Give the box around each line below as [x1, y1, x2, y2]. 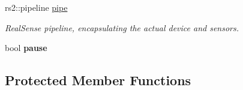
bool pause [5, 41, 47, 54]
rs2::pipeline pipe [5, 1, 68, 13]
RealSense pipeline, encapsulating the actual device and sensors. [5, 21, 239, 34]
